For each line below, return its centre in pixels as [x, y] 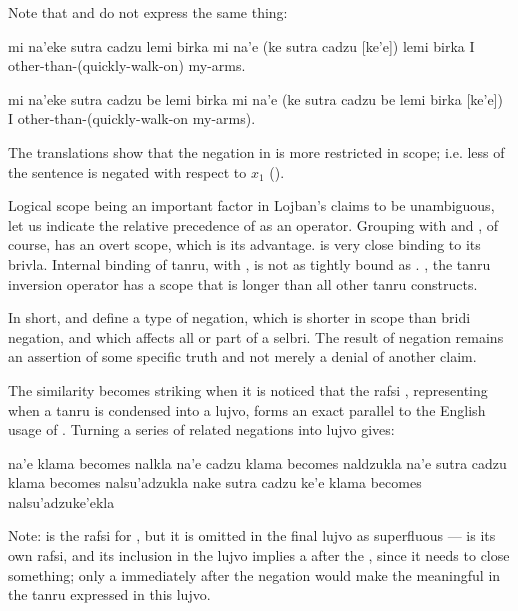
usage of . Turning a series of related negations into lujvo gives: [201, 429]
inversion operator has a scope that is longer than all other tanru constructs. [243, 283]
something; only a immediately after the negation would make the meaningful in [254, 574]
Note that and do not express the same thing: [148, 12]
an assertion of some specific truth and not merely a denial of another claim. [242, 356]
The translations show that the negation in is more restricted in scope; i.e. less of [256, 151]
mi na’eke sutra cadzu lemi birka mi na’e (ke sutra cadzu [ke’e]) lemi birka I [241, 45]
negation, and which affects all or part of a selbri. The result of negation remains [256, 336]
